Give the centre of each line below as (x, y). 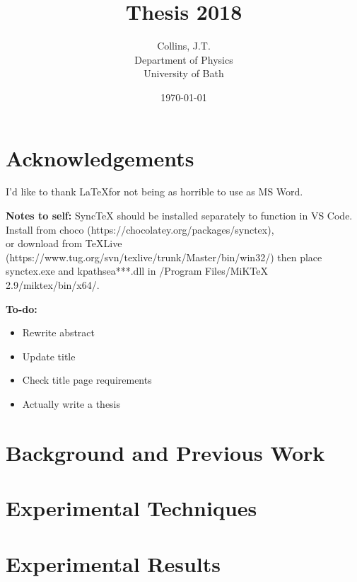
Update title (49, 356)
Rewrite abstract (59, 332)
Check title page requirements (87, 380)
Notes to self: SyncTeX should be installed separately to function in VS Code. (179, 216)
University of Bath (184, 73)
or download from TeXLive (64, 243)
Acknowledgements (100, 158)
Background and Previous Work (165, 452)
